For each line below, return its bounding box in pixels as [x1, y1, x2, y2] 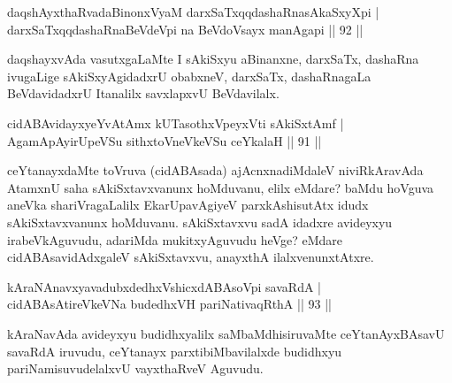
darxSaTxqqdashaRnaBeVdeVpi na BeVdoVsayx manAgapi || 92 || [7, 19, 364, 38]
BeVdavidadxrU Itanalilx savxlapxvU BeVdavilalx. [7, 84, 280, 103]
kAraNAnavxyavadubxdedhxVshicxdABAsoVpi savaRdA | [7, 277, 321, 295]
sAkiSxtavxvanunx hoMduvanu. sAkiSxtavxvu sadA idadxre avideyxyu [7, 212, 393, 231]
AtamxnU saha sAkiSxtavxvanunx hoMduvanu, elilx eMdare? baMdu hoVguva [7, 178, 434, 196]
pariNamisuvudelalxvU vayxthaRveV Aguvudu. [7, 359, 264, 378]
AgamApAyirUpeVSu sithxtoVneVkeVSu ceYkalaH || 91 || [7, 131, 322, 149]
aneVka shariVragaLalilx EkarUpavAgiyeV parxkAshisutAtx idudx [7, 195, 369, 214]
